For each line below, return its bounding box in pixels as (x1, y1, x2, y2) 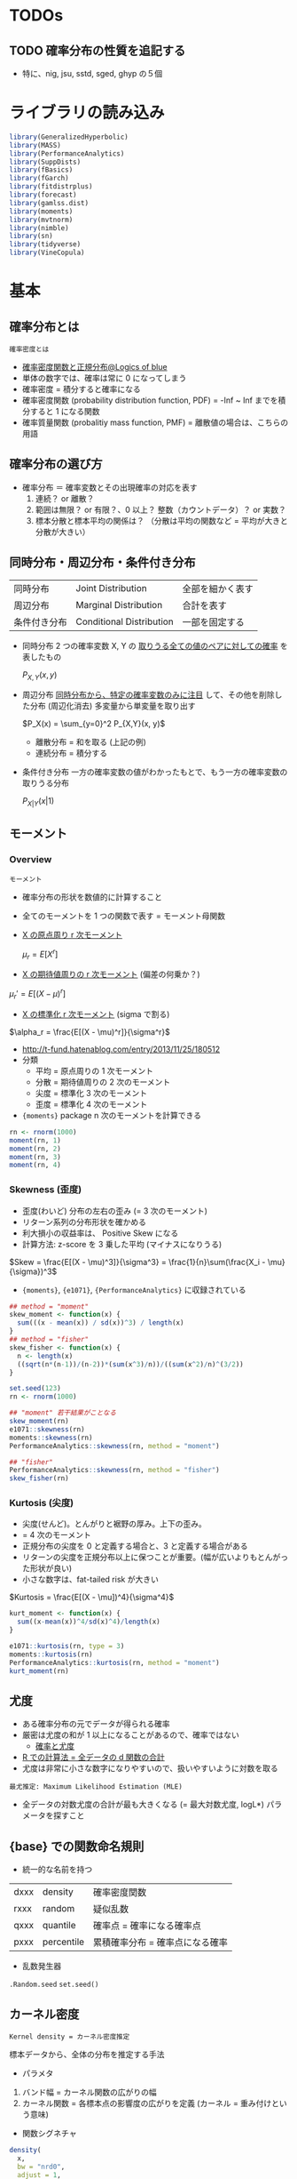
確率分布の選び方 (9, 457, 103, 472)
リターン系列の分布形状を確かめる (21, 1216, 147, 1227)
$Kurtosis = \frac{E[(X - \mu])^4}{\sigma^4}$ (9, 1592, 175, 1603)
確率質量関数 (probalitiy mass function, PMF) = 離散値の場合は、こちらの (21, 417, 289, 428)
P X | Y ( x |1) (21, 796, 55, 809)
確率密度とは (9, 345, 50, 354)
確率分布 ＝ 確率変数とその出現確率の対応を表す (21, 482, 198, 493)
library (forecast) (9, 190, 77, 200)
